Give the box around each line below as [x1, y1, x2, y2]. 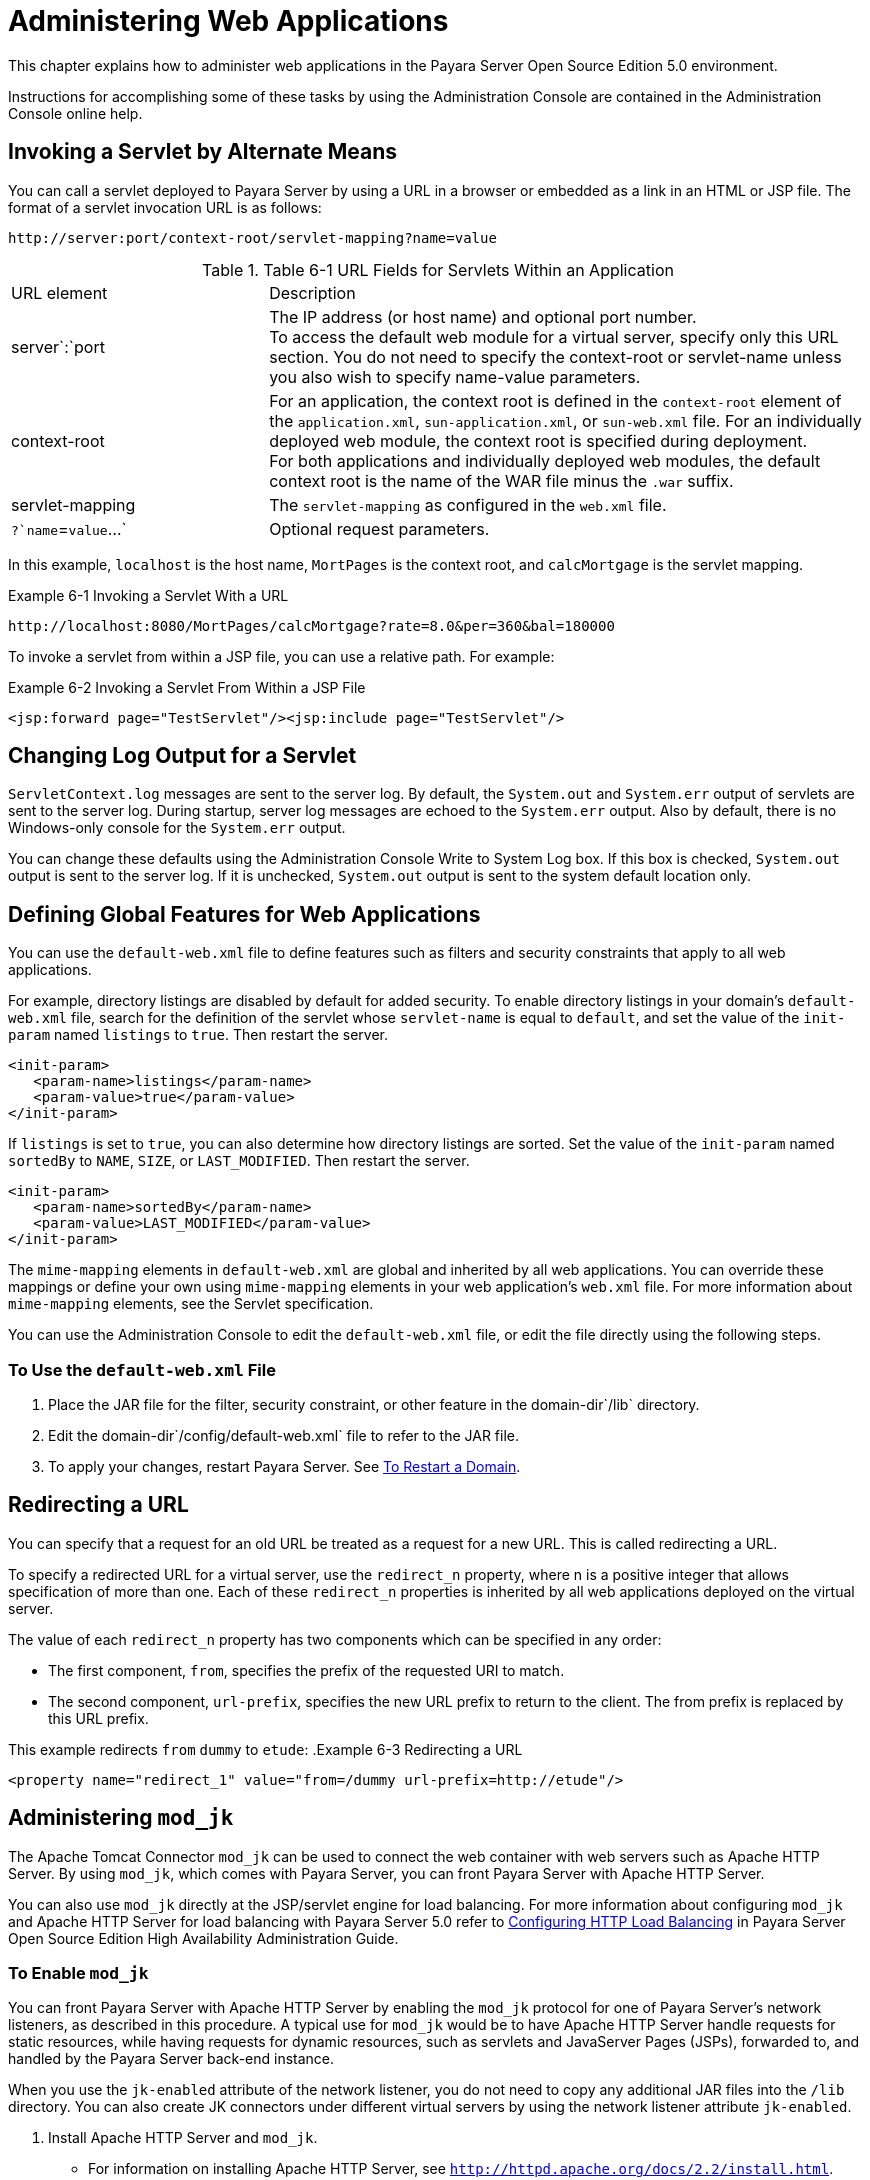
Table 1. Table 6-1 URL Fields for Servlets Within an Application [202, 259, 674, 280]
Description [269, 282, 356, 303]
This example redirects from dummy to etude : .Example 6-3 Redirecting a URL [8, 1740, 523, 1758]
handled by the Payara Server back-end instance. [8, 2050, 335, 2068]
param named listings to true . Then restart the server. [8, 1026, 388, 1044]
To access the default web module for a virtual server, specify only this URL [269, 326, 839, 347]
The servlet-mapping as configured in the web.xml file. [269, 494, 667, 515]
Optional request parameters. [269, 518, 490, 539]
